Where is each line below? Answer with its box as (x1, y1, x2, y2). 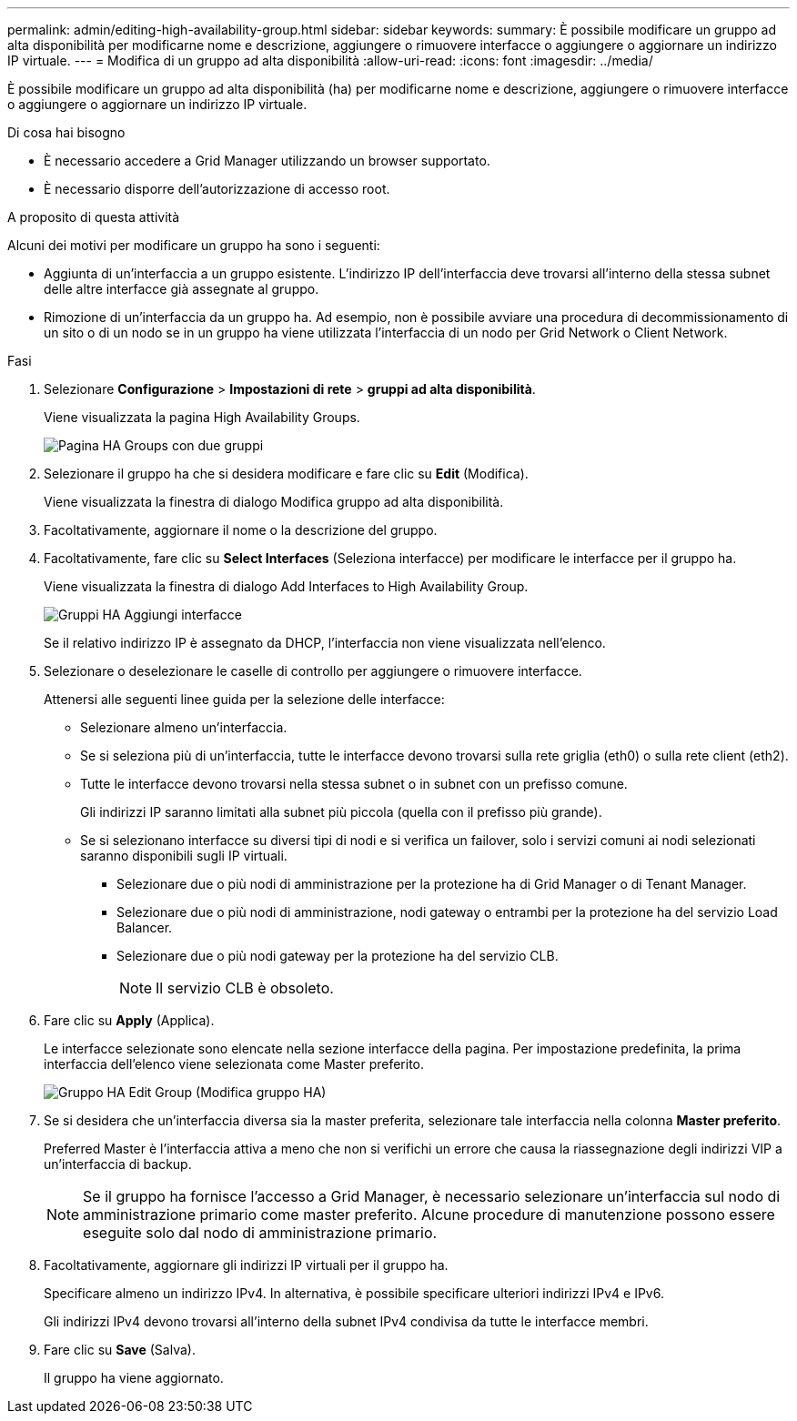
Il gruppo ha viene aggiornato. (44, 1370, 224, 1386)
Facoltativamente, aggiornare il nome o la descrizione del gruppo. (44, 522, 438, 538)
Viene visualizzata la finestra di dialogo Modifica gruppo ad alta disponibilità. (44, 494, 504, 509)
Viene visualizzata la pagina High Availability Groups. (44, 409, 360, 425)
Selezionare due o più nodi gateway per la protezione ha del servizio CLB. (116, 948, 559, 963)
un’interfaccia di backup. (44, 1156, 192, 1172)
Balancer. (116, 920, 173, 935)
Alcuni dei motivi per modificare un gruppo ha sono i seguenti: (7, 237, 380, 253)
